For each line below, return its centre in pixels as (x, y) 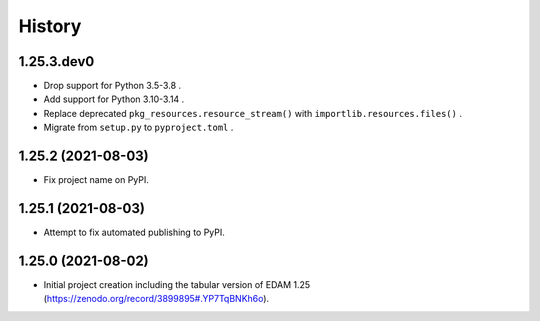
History (50, 26)
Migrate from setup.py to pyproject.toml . (138, 127)
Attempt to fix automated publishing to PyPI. (134, 232)
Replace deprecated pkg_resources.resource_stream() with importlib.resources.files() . (252, 113)
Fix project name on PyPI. (96, 180)
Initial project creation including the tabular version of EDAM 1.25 (177, 284)
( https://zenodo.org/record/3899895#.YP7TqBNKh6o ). (156, 299)
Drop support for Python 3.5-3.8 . (112, 86)
